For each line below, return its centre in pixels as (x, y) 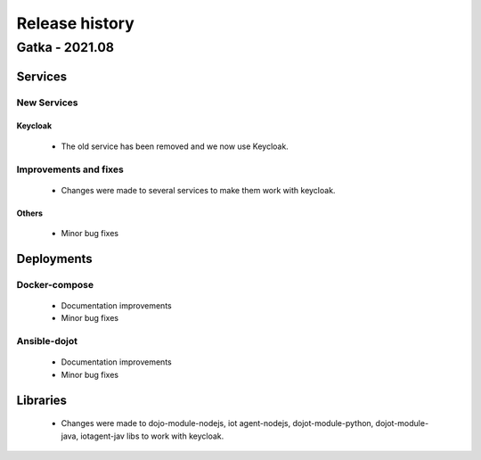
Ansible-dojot (47, 341)
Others (30, 213)
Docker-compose (55, 284)
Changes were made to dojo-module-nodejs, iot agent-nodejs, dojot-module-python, (217, 423)
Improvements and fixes (70, 169)
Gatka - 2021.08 (65, 47)
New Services (47, 103)
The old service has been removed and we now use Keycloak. (175, 146)
